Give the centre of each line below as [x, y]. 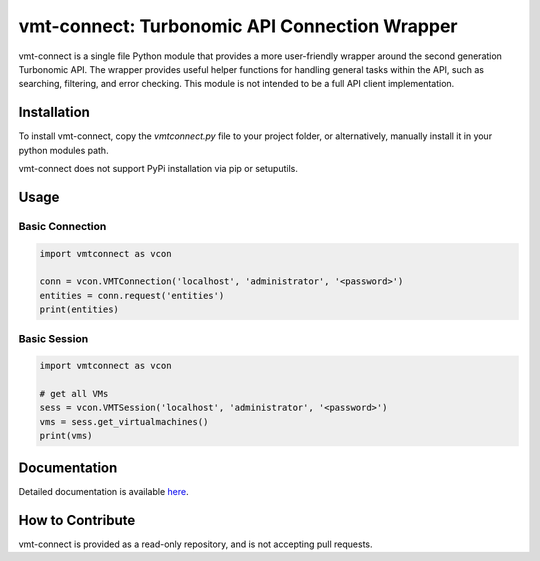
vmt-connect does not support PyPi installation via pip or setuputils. [158, 169]
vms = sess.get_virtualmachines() [124, 421]
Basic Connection [62, 226]
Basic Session [53, 338]
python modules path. [63, 150]
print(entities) [79, 309]
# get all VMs [74, 394]
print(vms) [66, 436]
